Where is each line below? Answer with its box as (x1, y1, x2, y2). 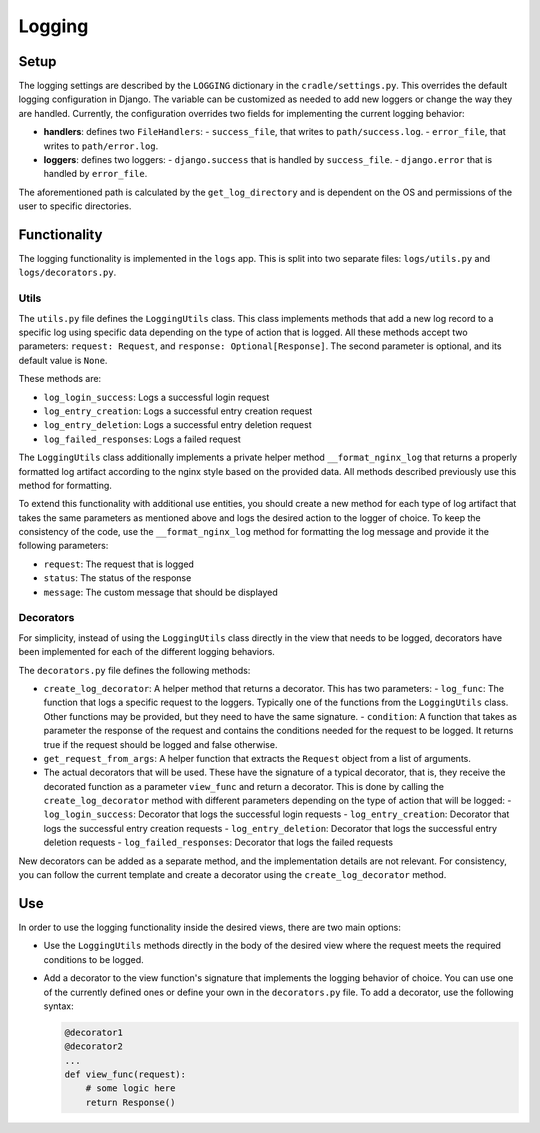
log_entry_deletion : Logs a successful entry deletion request (43, 419, 312, 431)
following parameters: (18, 540, 109, 552)
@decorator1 (64, 1026, 124, 1038)
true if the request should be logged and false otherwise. (43, 738, 278, 750)
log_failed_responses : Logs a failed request (43, 433, 242, 445)
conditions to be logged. (43, 953, 144, 965)
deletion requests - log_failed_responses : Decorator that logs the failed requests (43, 836, 394, 849)
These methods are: (18, 373, 102, 385)
